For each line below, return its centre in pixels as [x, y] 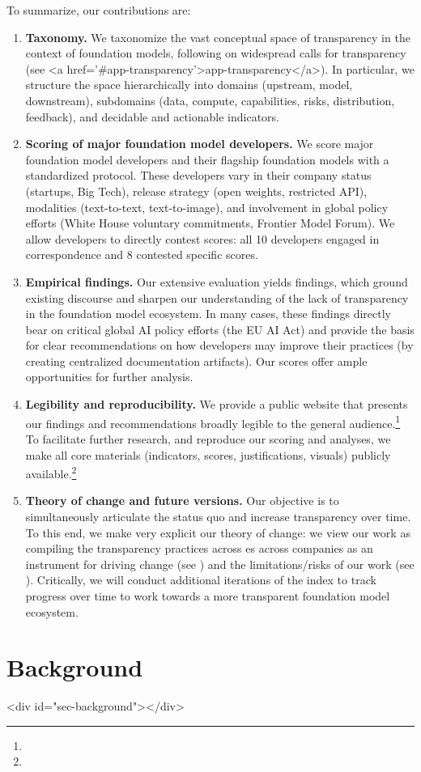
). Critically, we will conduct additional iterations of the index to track [201, 580]
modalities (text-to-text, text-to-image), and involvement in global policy [207, 207]
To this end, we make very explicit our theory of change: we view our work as [218, 532]
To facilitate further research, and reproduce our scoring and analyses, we [208, 438]
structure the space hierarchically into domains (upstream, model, [189, 85]
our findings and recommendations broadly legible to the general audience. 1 [213, 422]
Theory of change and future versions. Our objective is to [182, 501]
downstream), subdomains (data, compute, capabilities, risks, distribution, [210, 100]
